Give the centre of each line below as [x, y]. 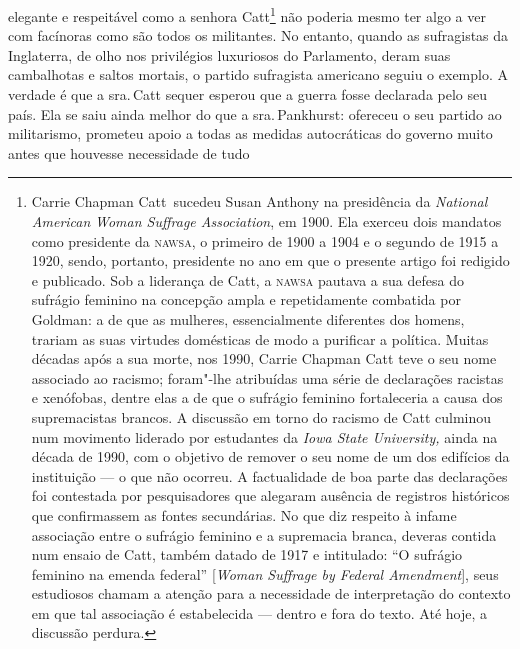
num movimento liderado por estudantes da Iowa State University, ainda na [264, 436]
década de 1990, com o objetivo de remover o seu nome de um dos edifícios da [270, 456]
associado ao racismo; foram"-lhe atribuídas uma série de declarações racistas [267, 377]
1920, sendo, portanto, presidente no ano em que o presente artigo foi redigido [270, 260]
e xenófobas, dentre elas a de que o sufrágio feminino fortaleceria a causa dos [267, 397]
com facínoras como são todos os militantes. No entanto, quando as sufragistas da [258, 35]
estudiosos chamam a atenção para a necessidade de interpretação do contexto [271, 593]
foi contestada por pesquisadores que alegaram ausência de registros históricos [270, 495]
